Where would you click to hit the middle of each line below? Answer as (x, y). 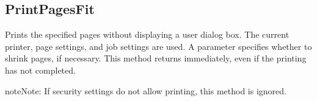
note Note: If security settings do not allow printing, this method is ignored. (146, 90)
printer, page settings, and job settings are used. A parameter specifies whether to (158, 46)
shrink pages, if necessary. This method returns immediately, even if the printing (156, 58)
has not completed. (40, 70)
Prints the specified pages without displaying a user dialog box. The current (147, 34)
